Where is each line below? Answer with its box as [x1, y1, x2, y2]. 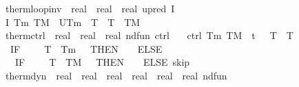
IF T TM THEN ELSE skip [14, 55, 190, 69]
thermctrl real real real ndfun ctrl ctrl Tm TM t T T [5, 28, 293, 42]
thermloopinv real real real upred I [5, 1, 175, 15]
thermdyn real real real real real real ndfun [5, 68, 227, 82]
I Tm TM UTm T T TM [5, 14, 141, 29]
